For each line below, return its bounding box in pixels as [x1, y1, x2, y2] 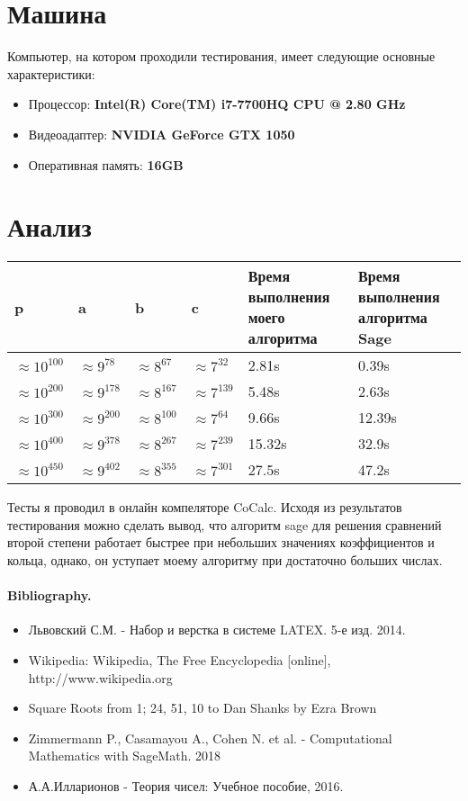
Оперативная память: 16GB [28, 155, 184, 174]
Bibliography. [7, 586, 92, 605]
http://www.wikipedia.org [28, 668, 173, 687]
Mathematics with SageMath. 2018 [28, 746, 220, 765]
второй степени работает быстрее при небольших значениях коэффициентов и [7, 533, 435, 552]
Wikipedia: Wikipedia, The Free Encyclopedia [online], [28, 650, 331, 669]
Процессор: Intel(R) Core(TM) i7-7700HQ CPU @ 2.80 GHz [28, 94, 406, 113]
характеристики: [7, 64, 95, 83]
